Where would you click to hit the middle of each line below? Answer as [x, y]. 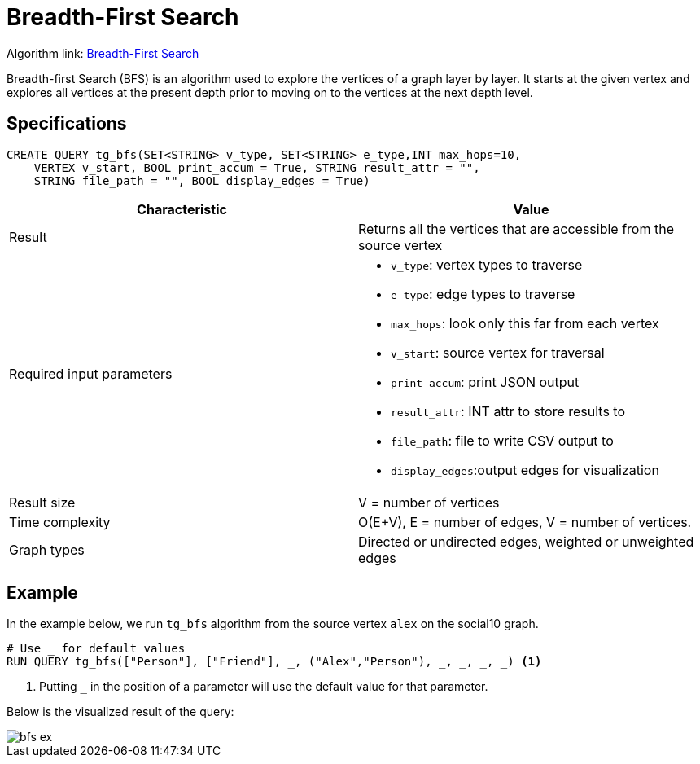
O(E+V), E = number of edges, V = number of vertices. [525, 522]
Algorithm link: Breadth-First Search [103, 53]
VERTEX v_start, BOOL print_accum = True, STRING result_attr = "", [257, 167]
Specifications [67, 124]
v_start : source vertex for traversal [498, 352]
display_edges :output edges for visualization [525, 470]
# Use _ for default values [96, 649]
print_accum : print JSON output [485, 382]
